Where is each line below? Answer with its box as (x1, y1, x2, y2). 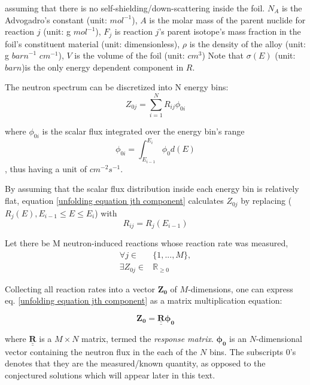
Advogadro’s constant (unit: (5, 13, 107, 26)
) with (95, 206, 117, 219)
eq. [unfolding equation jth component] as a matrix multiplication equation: (5, 294, 282, 307)
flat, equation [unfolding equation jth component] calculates (5, 194, 224, 207)
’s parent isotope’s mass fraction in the (159, 25, 301, 38)
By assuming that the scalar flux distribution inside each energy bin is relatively (5, 182, 299, 195)
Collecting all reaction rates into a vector (5, 282, 156, 295)
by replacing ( (241, 194, 292, 207)
